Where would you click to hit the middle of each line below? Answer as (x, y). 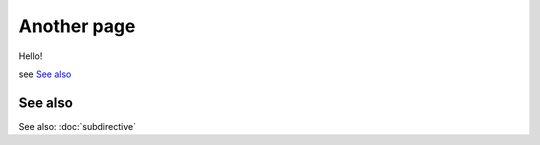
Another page (77, 26)
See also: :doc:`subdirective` (77, 126)
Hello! (30, 56)
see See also (45, 74)
